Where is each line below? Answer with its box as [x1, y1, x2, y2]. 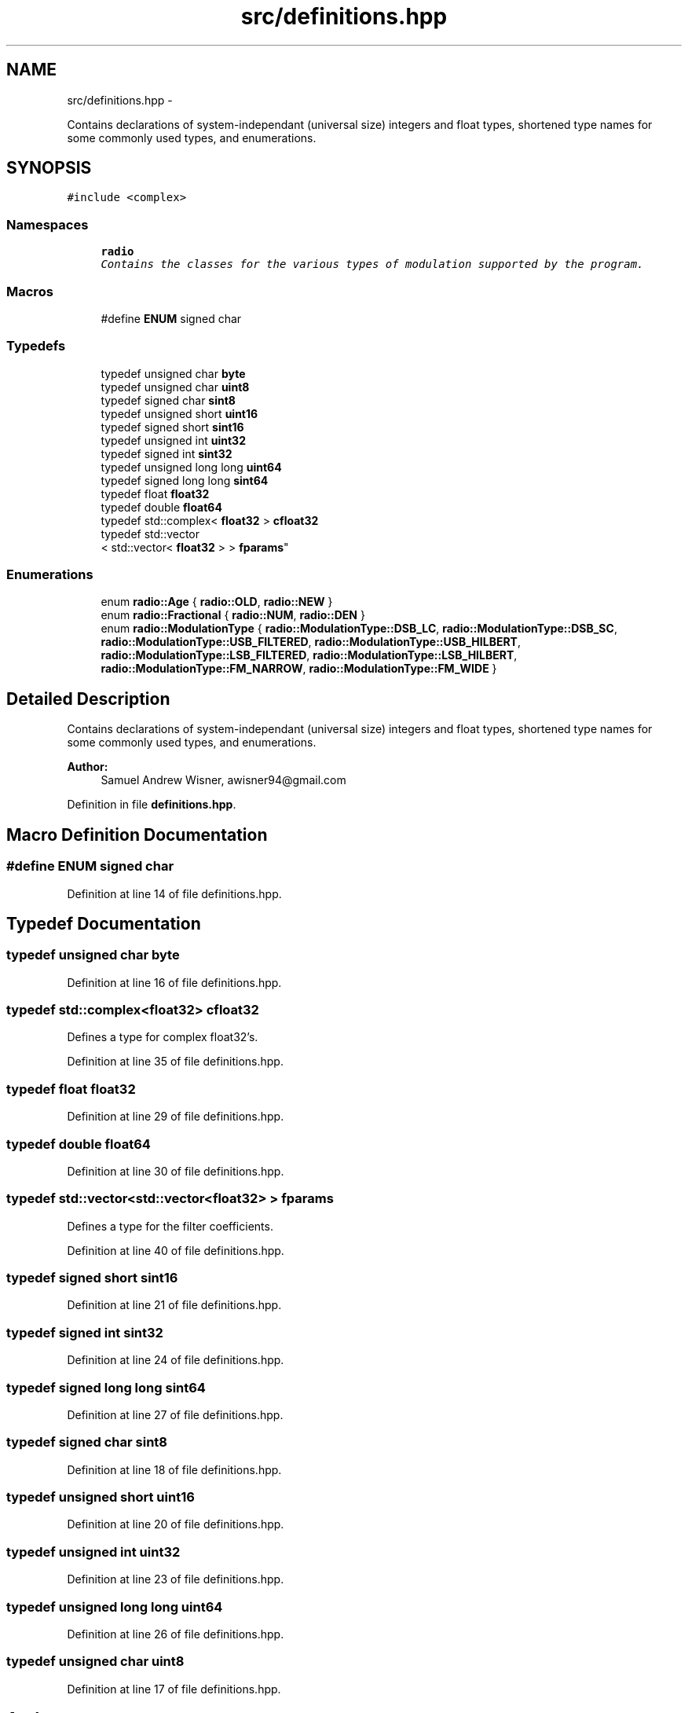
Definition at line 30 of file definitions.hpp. [67, 1164, 284, 1178]
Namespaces [6, 216, 89, 233]
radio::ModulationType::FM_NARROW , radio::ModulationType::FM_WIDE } [101, 662, 497, 676]
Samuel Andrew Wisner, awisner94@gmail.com [101, 773, 346, 787]
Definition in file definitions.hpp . [67, 798, 236, 812]
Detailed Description [6, 688, 170, 709]
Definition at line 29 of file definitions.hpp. [67, 1110, 284, 1124]
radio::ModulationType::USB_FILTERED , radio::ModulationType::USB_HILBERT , [101, 635, 521, 649]
